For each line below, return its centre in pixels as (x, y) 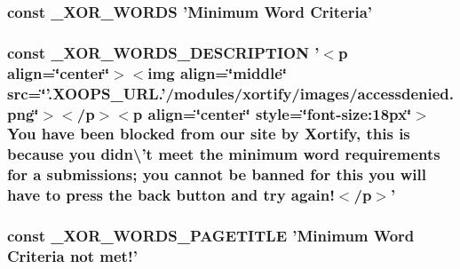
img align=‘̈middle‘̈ (218, 72)
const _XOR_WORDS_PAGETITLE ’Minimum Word (211, 236)
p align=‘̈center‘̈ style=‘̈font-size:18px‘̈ (272, 113)
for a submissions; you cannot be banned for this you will (217, 174)
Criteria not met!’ (72, 255)
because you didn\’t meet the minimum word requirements (224, 154)
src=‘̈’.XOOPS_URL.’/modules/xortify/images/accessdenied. (230, 93)
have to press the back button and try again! (171, 195)
